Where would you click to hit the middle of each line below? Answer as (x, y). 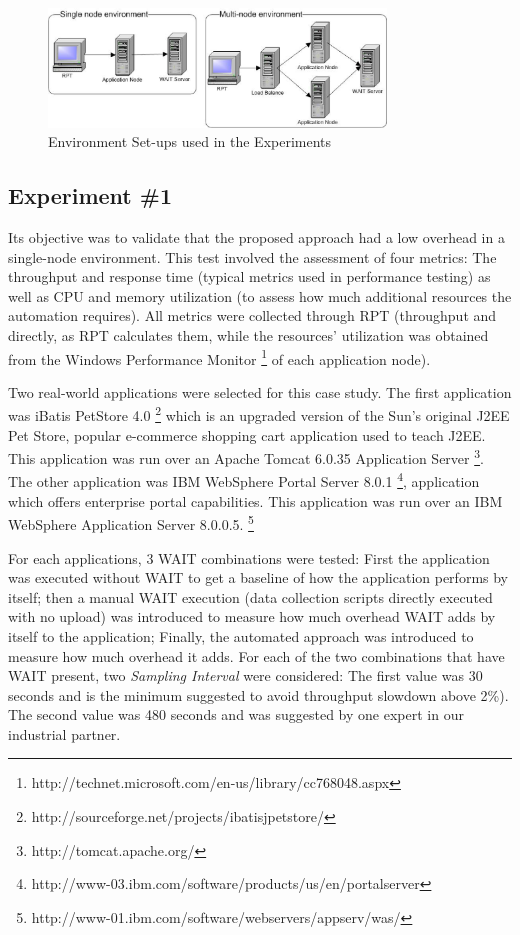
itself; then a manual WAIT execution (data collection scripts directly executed (250, 596)
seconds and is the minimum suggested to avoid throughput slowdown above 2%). (258, 694)
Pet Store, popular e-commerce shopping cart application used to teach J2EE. (247, 434)
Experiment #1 (90, 195)
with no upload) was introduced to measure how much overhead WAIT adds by (252, 616)
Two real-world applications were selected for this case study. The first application (260, 391)
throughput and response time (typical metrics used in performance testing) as (249, 276)
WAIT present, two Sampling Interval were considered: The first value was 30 (245, 675)
